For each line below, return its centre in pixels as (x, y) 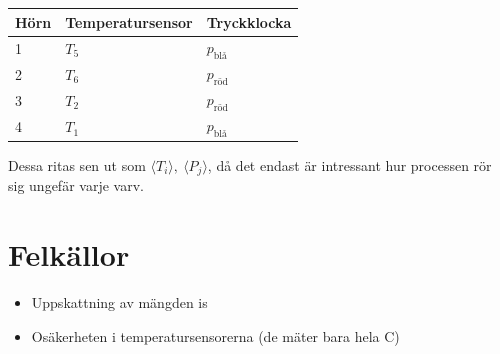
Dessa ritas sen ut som (77, 164)
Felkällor (69, 254)
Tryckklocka (249, 21)
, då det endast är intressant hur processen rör (349, 164)
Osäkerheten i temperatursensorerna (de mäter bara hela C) (215, 335)
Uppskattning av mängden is (119, 301)
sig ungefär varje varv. (76, 185)
